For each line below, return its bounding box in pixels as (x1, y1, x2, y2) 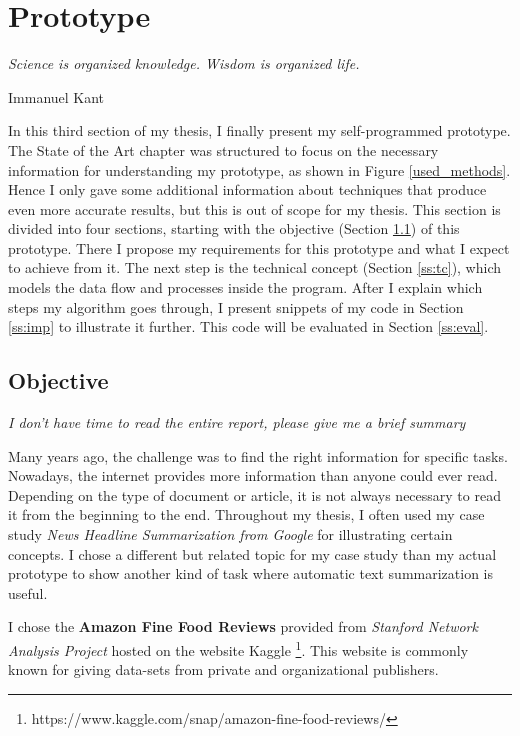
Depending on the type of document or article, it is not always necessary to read (8, 484, 501, 505)
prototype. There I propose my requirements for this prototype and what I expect (8, 237, 510, 258)
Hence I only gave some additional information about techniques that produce (8, 179, 487, 200)
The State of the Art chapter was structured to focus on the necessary (8, 139, 439, 160)
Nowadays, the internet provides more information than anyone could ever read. (8, 465, 498, 486)
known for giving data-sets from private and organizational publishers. (8, 659, 439, 680)
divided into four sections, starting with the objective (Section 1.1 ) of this (8, 218, 460, 239)
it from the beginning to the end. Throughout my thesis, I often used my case (8, 504, 485, 525)
